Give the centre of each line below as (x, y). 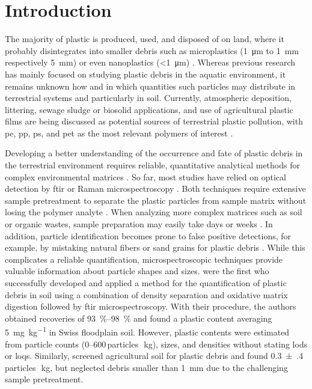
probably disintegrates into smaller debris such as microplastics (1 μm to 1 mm (152, 50)
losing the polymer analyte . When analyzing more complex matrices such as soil (154, 212)
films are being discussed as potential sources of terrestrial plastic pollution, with (154, 121)
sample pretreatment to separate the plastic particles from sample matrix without (156, 200)
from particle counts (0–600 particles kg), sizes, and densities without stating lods (156, 344)
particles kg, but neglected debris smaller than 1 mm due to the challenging (146, 367)
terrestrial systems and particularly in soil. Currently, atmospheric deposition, (148, 98)
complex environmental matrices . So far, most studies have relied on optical (145, 176)
